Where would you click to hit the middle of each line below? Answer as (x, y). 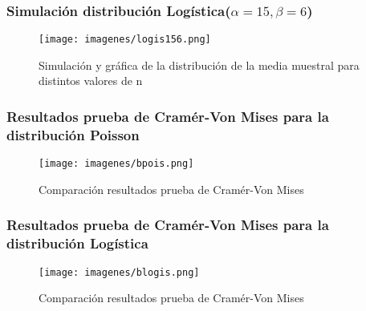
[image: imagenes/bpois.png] (116, 164)
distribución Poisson (73, 134)
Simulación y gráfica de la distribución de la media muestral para (199, 65)
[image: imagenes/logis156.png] (125, 40)
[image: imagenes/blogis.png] (119, 272)
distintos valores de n (91, 81)
